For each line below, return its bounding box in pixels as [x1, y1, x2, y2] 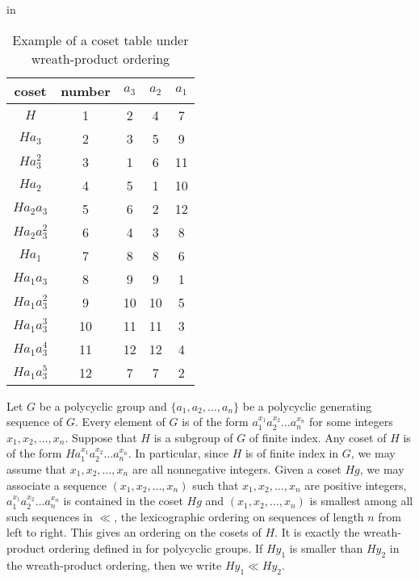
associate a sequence [6, 476, 107, 493]
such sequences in [6, 508, 93, 525]
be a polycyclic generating [242, 397, 372, 414]
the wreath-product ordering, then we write [6, 556, 222, 573]
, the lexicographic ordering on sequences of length [114, 508, 364, 525]
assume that [6, 460, 67, 477]
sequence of [6, 413, 63, 430]
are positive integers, [304, 476, 407, 493]
